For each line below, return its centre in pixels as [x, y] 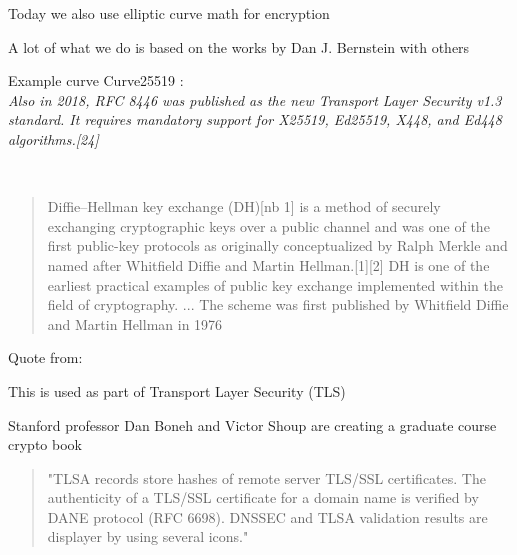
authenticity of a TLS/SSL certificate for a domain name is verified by [263, 497]
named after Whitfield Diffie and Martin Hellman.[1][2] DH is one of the [268, 264]
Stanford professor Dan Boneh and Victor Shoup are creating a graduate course [252, 424]
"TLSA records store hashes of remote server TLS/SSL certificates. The [266, 477]
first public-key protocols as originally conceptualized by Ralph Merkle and [277, 245]
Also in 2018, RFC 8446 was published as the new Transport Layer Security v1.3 [255, 99]
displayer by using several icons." [148, 536]
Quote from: [45, 357]
